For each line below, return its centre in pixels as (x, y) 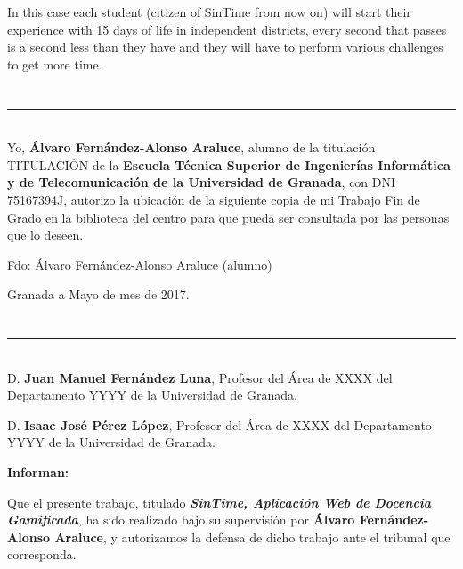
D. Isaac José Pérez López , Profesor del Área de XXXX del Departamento (219, 424)
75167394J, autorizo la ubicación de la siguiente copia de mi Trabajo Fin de (214, 199)
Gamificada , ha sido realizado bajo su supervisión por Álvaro (181, 520)
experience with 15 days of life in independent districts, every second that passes (227, 29)
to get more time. (55, 64)
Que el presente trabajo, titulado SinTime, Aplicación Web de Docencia (219, 502)
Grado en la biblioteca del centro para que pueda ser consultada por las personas (228, 217)
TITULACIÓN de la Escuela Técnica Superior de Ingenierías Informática (229, 164)
